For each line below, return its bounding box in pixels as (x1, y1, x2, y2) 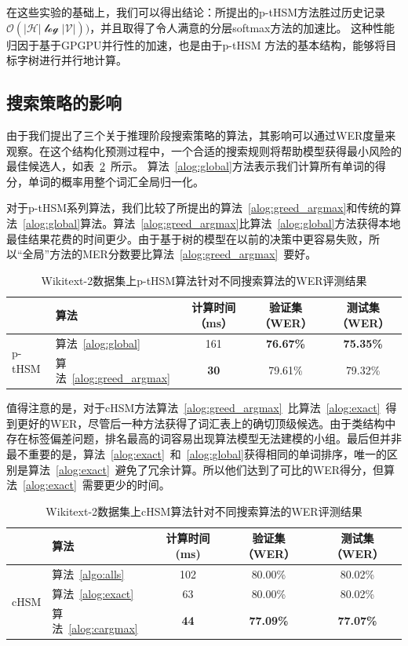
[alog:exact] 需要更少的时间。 (23, 476, 170, 493)
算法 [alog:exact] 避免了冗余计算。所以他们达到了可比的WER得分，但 (27, 461, 384, 477)
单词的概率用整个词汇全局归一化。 (27, 173, 204, 189)
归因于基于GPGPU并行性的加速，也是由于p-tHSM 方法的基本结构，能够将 (6, 36, 386, 53)
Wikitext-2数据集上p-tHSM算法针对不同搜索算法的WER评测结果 (41, 272, 367, 288)
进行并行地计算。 (38, 52, 127, 68)
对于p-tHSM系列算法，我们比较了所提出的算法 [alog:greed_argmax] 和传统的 (6, 199, 391, 216)
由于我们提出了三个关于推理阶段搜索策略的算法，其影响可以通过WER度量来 (6, 126, 396, 143)
